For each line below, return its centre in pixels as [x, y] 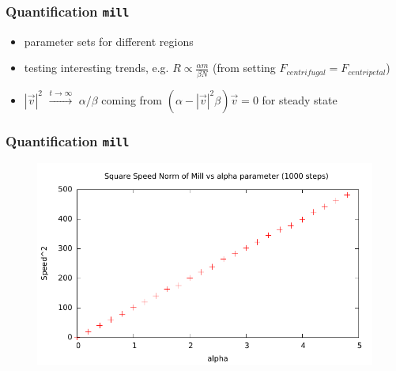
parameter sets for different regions [109, 41]
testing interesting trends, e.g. [96, 68]
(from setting [244, 68]
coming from [132, 99]
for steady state [300, 99]
